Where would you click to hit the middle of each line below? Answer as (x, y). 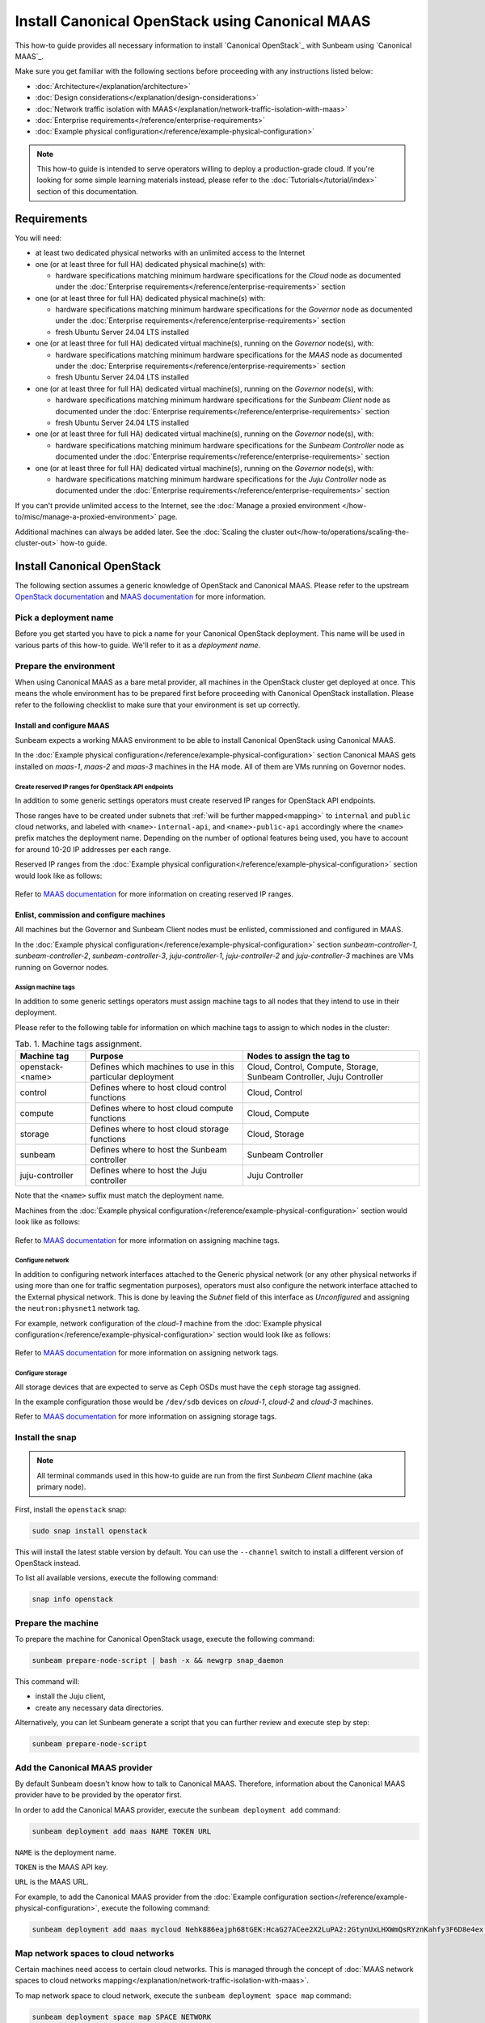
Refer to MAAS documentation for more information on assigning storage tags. (146, 1417)
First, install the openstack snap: (71, 1509)
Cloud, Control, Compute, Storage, (313, 1067)
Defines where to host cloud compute (162, 1109)
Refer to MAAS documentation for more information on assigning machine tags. (148, 1240)
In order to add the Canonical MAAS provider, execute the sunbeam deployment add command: (178, 1809)
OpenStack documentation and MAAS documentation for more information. (140, 597)
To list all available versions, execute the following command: (116, 1578)
